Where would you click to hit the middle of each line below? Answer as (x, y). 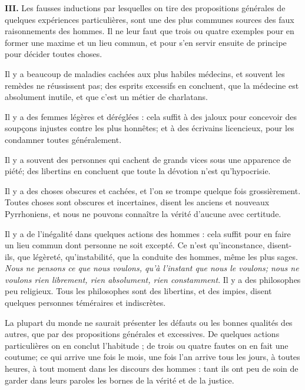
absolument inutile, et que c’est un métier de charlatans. (106, 97)
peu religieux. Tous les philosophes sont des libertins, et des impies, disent (138, 291)
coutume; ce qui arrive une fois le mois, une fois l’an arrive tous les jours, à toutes (152, 357)
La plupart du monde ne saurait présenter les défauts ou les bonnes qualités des (149, 322)
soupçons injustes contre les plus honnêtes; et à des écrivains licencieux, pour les (150, 128)
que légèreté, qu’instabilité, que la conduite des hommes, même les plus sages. (158, 256)
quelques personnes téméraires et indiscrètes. (85, 303)
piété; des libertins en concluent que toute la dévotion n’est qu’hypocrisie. (138, 171)
